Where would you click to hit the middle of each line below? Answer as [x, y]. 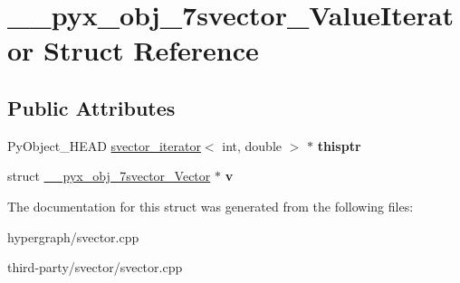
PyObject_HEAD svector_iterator [104, 145]
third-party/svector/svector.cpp [95, 267]
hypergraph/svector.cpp [73, 236]
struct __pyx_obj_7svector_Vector [109, 176]
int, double [252, 145]
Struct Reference [151, 50]
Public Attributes [91, 107]
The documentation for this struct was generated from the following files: [211, 206]
